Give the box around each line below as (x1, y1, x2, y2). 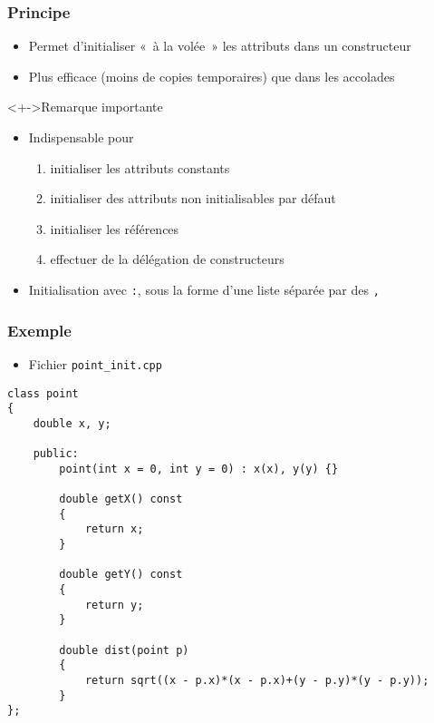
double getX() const (59, 493, 183, 506)
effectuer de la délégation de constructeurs (50, 249, 285, 269)
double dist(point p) (59, 643, 189, 657)
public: (33, 447, 79, 461)
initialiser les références (50, 219, 179, 238)
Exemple (7, 318, 72, 341)
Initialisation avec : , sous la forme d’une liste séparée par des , (28, 279, 380, 298)
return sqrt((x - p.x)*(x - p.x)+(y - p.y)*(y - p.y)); (84, 673, 429, 687)
